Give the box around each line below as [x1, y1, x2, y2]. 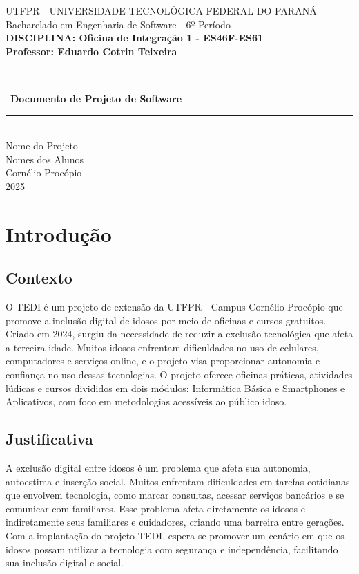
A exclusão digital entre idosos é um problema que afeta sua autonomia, [6, 461, 311, 475]
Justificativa [6, 428, 93, 450]
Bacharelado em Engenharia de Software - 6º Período [6, 17, 231, 31]
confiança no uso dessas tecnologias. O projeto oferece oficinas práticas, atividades [6, 367, 353, 382]
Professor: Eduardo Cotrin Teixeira [6, 44, 177, 58]
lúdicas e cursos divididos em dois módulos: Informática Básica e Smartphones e [6, 380, 345, 395]
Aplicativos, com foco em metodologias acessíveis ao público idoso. [6, 394, 287, 409]
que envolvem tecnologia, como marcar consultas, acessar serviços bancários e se [6, 488, 345, 502]
